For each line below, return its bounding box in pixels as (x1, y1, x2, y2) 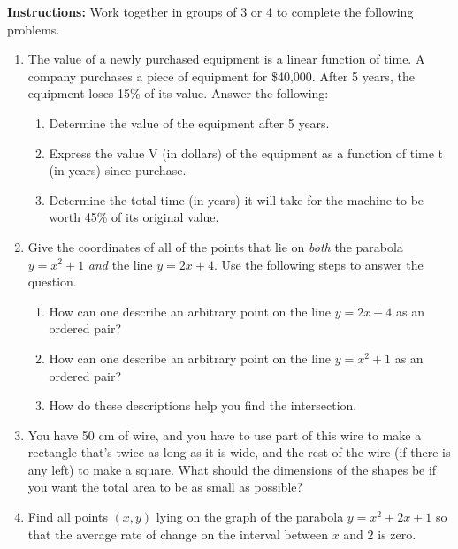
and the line (88, 255, 153, 273)
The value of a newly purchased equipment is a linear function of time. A (27, 50, 425, 68)
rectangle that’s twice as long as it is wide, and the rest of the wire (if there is (27, 443, 451, 461)
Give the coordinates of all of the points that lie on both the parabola (27, 237, 403, 255)
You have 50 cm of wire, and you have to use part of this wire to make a (27, 425, 422, 444)
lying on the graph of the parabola (156, 507, 344, 526)
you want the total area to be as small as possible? (27, 477, 303, 496)
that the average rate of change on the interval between (27, 524, 328, 543)
